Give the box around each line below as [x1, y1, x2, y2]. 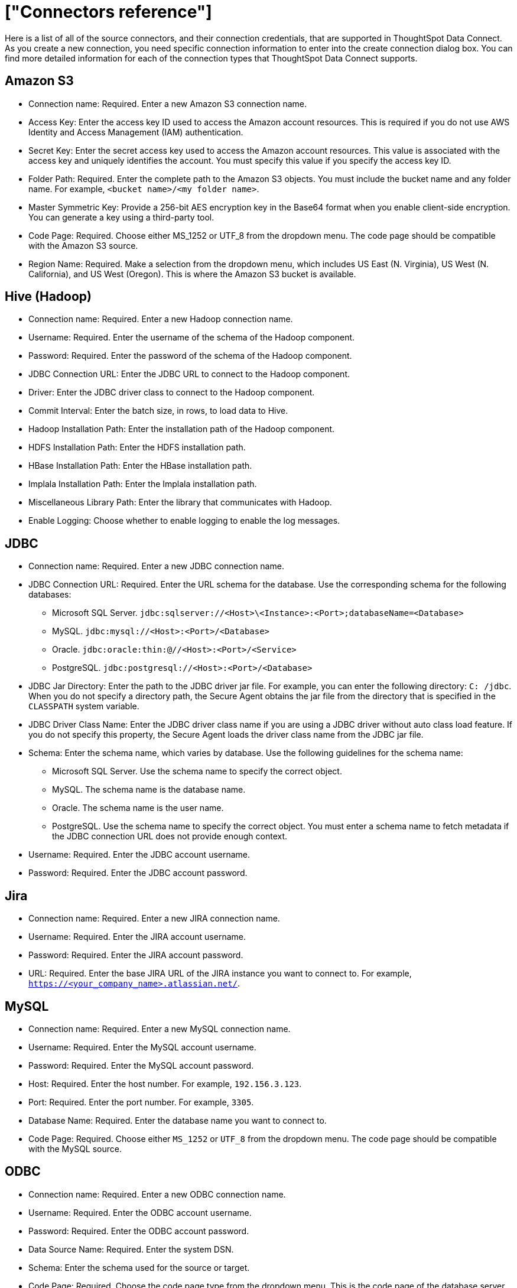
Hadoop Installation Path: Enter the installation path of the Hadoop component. [28, 424, 335, 434]
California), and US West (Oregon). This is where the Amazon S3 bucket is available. [28, 268, 356, 279]
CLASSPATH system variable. [28, 701, 139, 712]
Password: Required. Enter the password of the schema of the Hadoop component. [28, 351, 352, 361]
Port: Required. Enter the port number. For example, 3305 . [28, 1096, 254, 1107]
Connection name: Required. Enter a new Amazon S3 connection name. [28, 98, 307, 109]
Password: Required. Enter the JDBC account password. [28, 868, 248, 878]
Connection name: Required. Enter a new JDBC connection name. [28, 561, 284, 572]
